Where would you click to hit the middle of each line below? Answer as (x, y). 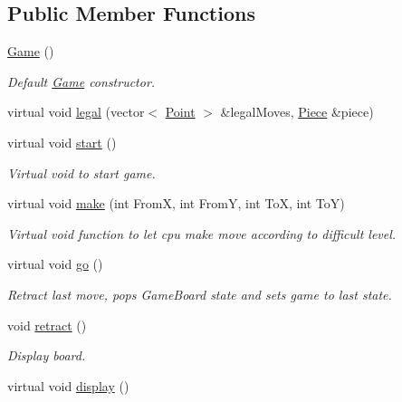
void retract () (47, 325)
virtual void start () (62, 142)
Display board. (47, 355)
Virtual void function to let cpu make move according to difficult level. (202, 233)
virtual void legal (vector (76, 112)
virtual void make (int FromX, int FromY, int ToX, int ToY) (176, 203)
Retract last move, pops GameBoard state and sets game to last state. (200, 294)
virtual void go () (55, 264)
